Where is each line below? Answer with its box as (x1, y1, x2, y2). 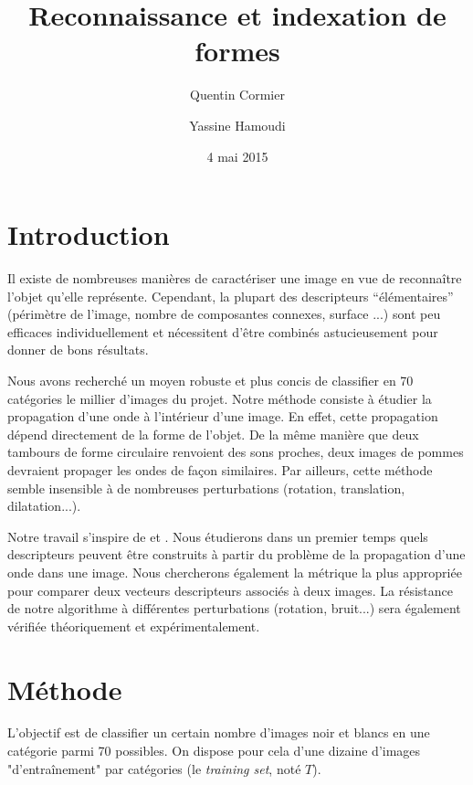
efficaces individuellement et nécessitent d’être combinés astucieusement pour (7, 322, 438, 341)
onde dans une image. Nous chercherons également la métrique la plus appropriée (7, 562, 462, 581)
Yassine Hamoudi (189, 115, 286, 134)
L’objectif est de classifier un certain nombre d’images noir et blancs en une (7, 723, 430, 742)
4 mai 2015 (206, 146, 268, 165)
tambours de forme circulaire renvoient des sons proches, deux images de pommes (7, 442, 464, 461)
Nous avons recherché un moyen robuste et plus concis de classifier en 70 (7, 371, 414, 389)
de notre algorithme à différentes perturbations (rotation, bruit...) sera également (7, 599, 461, 618)
